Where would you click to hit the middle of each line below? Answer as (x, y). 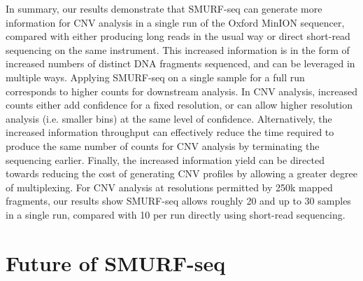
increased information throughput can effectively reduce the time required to (170, 132)
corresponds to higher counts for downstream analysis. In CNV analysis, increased (181, 91)
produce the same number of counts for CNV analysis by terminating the (163, 145)
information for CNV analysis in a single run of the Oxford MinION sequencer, (175, 22)
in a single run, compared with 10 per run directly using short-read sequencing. (176, 214)
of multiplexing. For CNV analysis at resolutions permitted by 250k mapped (169, 187)
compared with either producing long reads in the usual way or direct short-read (178, 36)
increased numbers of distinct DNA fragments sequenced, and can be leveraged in (180, 63)
